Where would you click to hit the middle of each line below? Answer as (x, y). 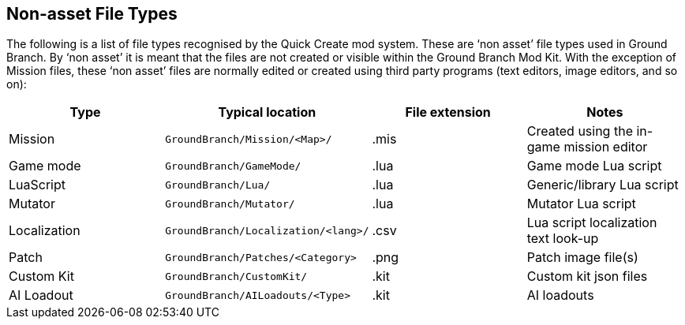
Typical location (267, 112)
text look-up (563, 239)
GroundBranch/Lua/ (218, 185)
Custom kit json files (587, 276)
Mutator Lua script (581, 204)
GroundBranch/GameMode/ (233, 166)
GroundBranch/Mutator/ (230, 204)
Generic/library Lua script (603, 185)
